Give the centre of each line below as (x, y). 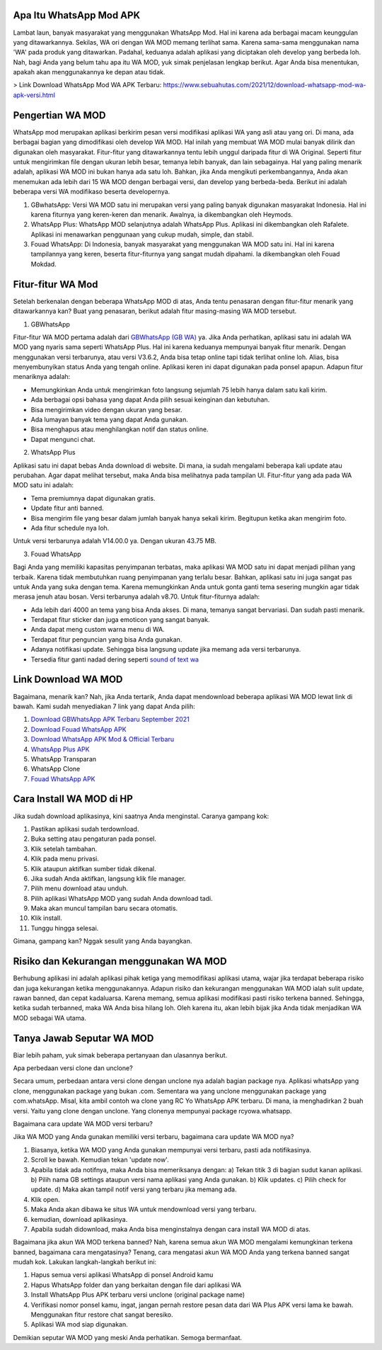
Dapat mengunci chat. (63, 439)
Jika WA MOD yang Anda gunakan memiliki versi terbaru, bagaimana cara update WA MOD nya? (154, 1137)
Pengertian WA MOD (59, 115)
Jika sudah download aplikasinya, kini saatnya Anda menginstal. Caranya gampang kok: (141, 816)
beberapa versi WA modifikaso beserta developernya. (92, 192)
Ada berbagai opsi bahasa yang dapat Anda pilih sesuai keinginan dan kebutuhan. (150, 399)
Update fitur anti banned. (67, 508)
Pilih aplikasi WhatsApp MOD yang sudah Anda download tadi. (122, 898)
